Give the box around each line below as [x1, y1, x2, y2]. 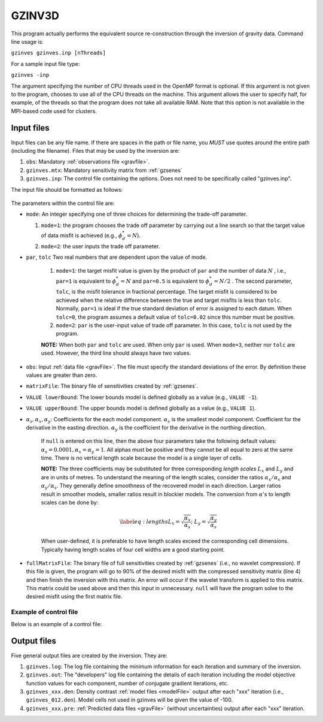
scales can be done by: [41, 499, 99, 506]
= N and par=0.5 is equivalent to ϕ [120, 277, 209, 285]
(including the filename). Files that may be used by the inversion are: [11, 147, 180, 154]
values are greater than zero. [26, 371, 97, 379]
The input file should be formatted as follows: [11, 186, 123, 193]
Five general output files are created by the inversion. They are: [11, 652, 167, 659]
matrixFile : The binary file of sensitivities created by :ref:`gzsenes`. [26, 382, 199, 389]
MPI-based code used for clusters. [11, 107, 97, 114]
